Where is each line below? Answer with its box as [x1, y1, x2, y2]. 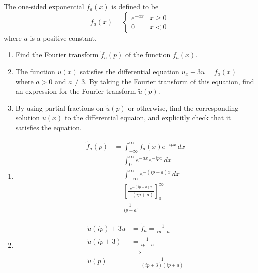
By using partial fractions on [15, 102, 104, 113]
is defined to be [111, 1, 159, 11]
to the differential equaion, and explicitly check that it [64, 112, 231, 123]
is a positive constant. [30, 32, 97, 43]
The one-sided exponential [4, 1, 84, 11]
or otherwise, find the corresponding [128, 102, 239, 113]
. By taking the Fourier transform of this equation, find [85, 76, 254, 86]
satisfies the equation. [15, 122, 82, 132]
